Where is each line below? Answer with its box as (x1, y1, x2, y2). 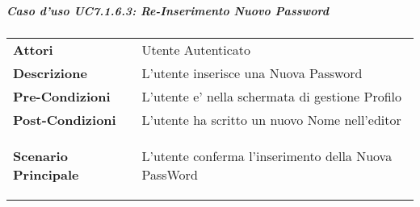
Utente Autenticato (141, 39, 251, 59)
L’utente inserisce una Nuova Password (141, 63, 363, 82)
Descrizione (13, 63, 87, 82)
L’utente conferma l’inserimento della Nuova (141, 146, 393, 165)
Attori (13, 39, 53, 59)
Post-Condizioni (13, 110, 116, 129)
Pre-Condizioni (13, 86, 111, 106)
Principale (13, 164, 79, 184)
